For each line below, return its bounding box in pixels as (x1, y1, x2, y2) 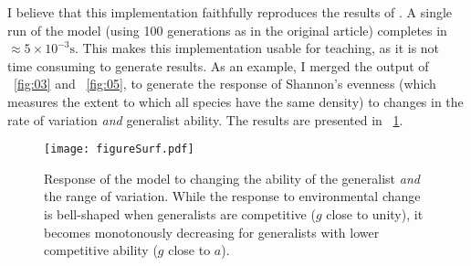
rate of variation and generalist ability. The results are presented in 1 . (7, 110, 403, 129)
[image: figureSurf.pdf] (44, 143, 194, 156)
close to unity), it (326, 205, 424, 223)
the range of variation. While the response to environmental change (44, 186, 421, 206)
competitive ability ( (44, 240, 158, 260)
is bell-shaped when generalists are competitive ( (44, 205, 316, 223)
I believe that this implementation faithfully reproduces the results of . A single (7, 3, 453, 21)
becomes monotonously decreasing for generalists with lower (44, 222, 380, 241)
